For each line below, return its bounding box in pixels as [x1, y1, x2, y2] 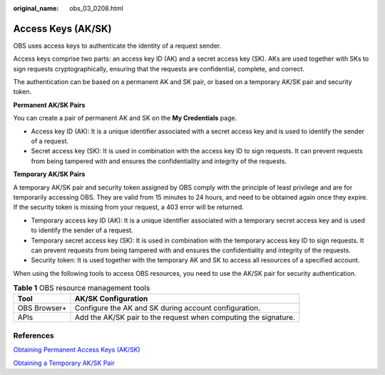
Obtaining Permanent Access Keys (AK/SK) [13, 346, 140, 354]
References [13, 330, 54, 340]
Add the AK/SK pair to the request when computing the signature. [75, 312, 295, 322]
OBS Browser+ [17, 303, 67, 313]
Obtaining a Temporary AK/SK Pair [13, 359, 115, 367]
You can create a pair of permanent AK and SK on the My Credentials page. [13, 114, 237, 123]
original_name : [13, 4, 59, 12]
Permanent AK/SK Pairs [13, 101, 86, 109]
